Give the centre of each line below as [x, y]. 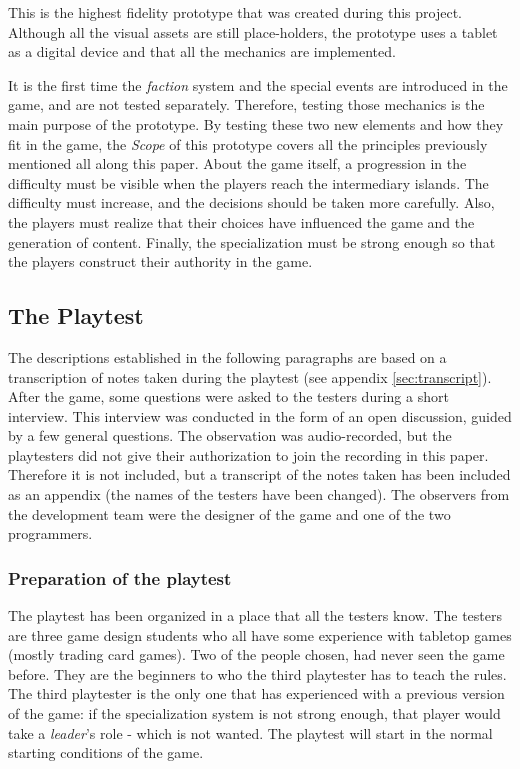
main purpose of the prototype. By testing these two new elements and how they [256, 123]
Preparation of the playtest [120, 577]
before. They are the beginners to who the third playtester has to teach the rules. [257, 673]
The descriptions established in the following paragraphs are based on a [227, 356]
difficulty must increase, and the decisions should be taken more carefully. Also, [251, 202]
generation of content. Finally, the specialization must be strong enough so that [252, 241]
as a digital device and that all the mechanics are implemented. [202, 51]
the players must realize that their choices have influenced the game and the [241, 221]
